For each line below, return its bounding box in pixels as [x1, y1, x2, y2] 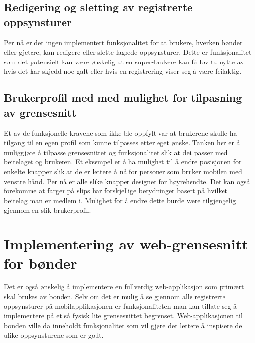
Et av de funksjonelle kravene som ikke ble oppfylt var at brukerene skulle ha [4, 127, 237, 138]
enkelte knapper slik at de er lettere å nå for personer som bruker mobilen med [4, 166, 242, 176]
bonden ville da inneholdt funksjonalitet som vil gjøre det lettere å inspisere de [4, 320, 242, 330]
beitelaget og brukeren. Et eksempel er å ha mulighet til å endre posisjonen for [4, 156, 242, 167]
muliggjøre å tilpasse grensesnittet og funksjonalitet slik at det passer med [4, 147, 228, 157]
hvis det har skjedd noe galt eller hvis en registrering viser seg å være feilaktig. [4, 66, 242, 76]
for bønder [4, 253, 77, 273]
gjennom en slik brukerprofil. [4, 205, 91, 215]
